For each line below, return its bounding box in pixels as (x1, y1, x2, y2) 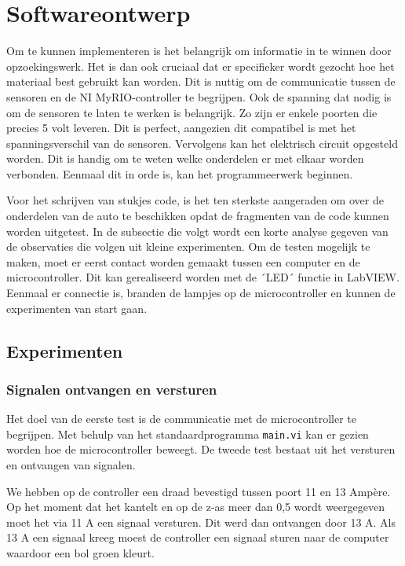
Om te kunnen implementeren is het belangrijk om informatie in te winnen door (6, 42, 392, 59)
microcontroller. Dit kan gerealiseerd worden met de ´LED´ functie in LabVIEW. (6, 269, 400, 285)
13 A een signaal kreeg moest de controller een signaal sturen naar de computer (6, 529, 389, 546)
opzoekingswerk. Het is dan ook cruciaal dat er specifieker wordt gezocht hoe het (6, 57, 395, 74)
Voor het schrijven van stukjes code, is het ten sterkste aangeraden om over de (6, 192, 384, 208)
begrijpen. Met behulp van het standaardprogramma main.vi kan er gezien (6, 425, 369, 442)
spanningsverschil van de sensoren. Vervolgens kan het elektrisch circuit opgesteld (6, 134, 398, 151)
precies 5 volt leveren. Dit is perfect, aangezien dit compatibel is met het (6, 119, 356, 136)
